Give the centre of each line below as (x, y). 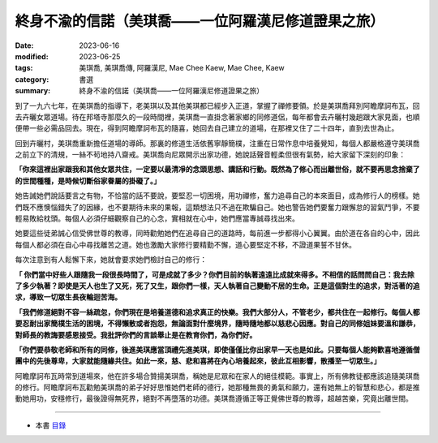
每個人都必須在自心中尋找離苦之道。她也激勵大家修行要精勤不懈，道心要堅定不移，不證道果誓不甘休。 (185, 244)
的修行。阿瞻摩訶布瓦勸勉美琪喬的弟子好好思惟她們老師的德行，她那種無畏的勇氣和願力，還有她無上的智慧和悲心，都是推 (217, 387)
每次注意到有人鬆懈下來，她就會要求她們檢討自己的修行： (111, 260)
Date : (24, 45)
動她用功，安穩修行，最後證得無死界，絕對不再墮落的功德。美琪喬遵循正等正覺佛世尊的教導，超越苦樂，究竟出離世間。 (214, 398)
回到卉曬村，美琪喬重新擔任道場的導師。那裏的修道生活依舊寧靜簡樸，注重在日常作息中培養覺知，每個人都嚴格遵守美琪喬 (217, 143)
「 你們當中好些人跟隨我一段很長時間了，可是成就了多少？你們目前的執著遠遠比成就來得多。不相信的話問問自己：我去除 (215, 274)
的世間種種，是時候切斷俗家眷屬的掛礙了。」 (88, 181)
